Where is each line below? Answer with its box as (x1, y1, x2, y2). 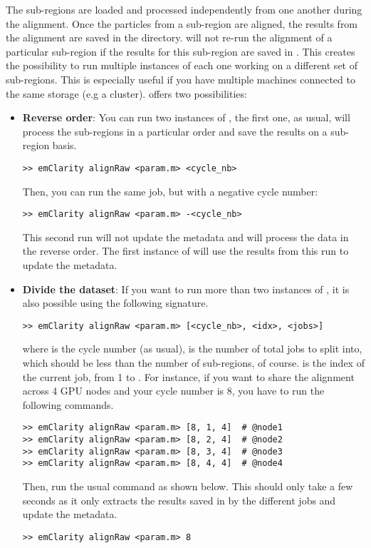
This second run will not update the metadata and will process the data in (22, 229, 349, 244)
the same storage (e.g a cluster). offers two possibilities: (6, 86, 247, 101)
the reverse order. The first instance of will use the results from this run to (22, 243, 349, 258)
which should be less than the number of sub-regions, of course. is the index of (22, 355, 365, 370)
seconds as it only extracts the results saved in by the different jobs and (22, 492, 336, 507)
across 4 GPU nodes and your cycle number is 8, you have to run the (22, 383, 325, 398)
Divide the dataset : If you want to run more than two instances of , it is (22, 281, 350, 296)
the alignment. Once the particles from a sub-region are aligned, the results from (6, 16, 358, 31)
